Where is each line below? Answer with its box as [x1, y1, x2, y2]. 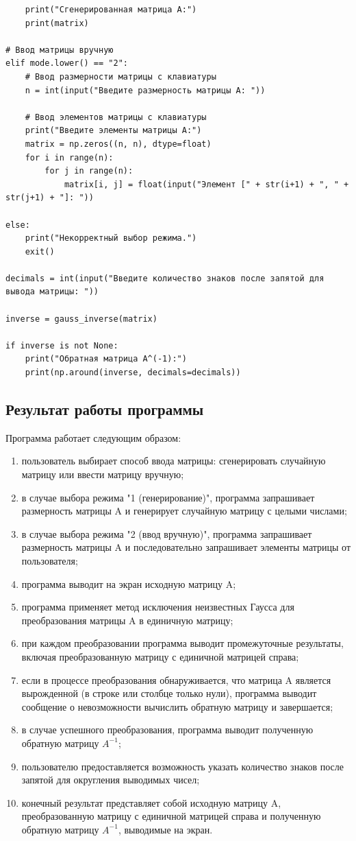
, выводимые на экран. [118, 822, 213, 836]
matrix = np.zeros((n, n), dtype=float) [25, 139, 212, 149]
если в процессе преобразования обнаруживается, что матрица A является [21, 672, 331, 687]
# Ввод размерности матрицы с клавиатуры [25, 71, 216, 82]
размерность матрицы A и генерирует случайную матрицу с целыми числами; [21, 504, 347, 518]
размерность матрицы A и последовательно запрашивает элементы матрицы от [21, 540, 351, 554]
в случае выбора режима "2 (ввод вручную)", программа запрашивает [21, 526, 312, 541]
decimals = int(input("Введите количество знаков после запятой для [5, 273, 325, 283]
